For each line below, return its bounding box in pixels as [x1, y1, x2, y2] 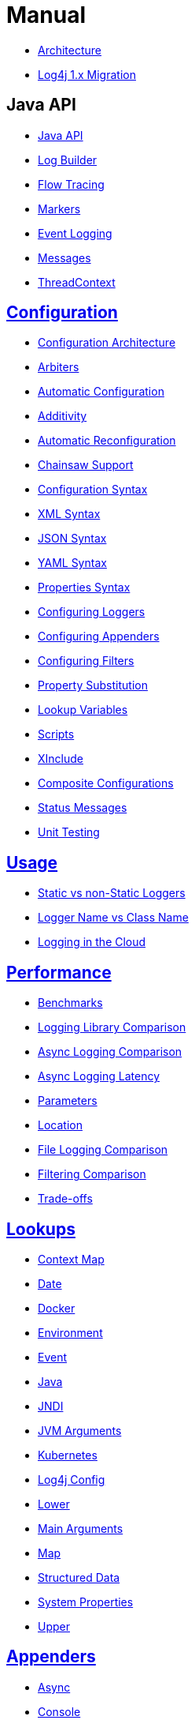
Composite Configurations [38, 776, 174, 791]
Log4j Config [38, 1472, 105, 1486]
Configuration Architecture [38, 336, 176, 350]
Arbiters [38, 360, 79, 374]
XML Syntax [38, 507, 101, 521]
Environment [38, 1325, 103, 1339]
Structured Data [38, 1570, 120, 1584]
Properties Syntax [38, 580, 131, 595]
